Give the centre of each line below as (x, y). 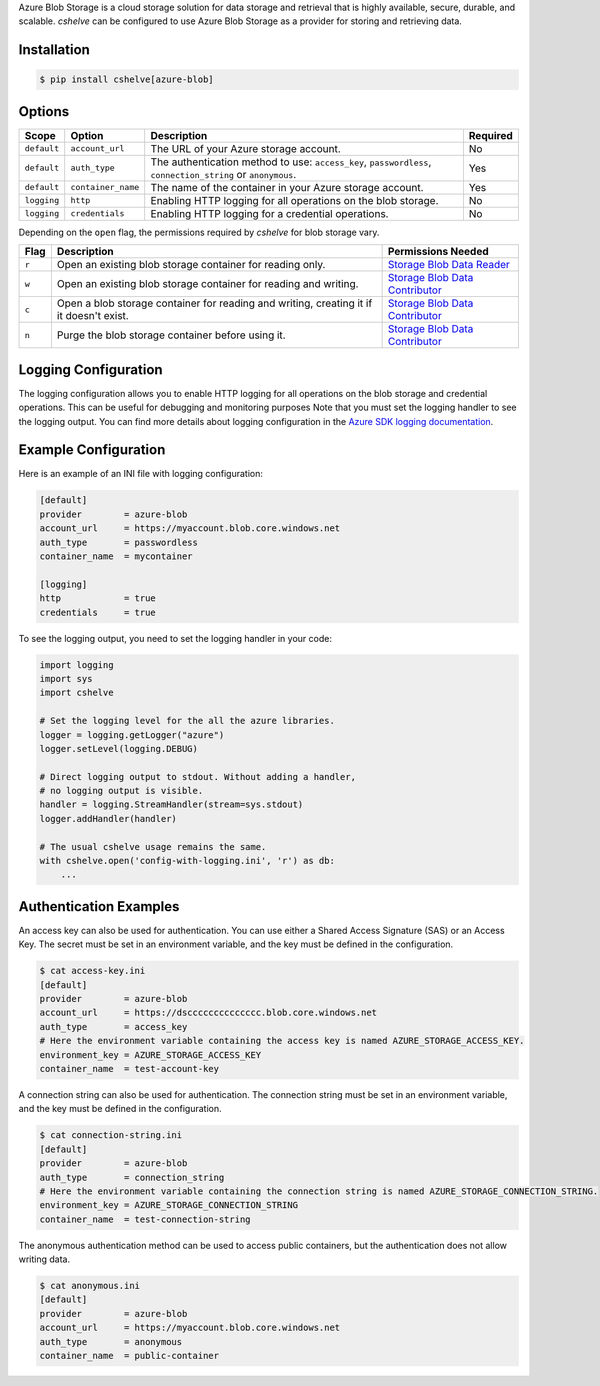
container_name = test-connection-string (145, 1219)
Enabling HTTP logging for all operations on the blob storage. (294, 200)
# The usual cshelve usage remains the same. (153, 846)
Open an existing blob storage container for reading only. (191, 265)
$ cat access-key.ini (92, 971)
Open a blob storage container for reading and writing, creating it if (214, 303)
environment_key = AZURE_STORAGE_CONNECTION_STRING (169, 1205)
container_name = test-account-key (129, 1069)
